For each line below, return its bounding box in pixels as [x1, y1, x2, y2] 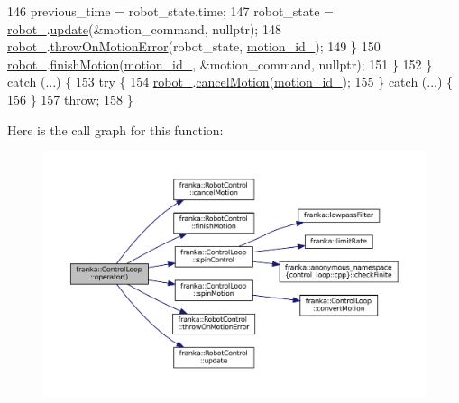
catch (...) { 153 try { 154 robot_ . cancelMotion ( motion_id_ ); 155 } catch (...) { [7, 72, 454, 91]
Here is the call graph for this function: [7, 120, 224, 139]
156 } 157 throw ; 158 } [7, 89, 133, 108]
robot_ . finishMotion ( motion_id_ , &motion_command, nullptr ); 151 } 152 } [7, 54, 433, 73]
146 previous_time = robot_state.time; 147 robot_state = [7, 2, 335, 20]
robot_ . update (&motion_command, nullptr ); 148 [7, 19, 281, 38]
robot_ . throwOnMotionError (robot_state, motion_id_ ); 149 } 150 [7, 37, 381, 56]
